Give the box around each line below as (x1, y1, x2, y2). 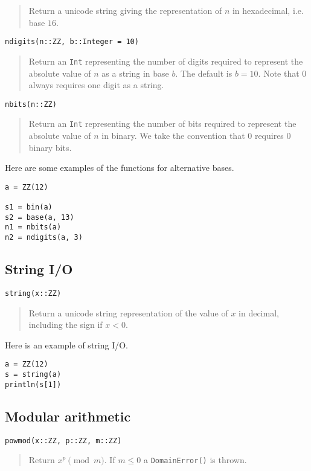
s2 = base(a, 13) (5, 213, 74, 222)
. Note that (258, 66, 300, 79)
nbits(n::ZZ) (5, 100, 57, 109)
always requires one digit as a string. (28, 78, 164, 91)
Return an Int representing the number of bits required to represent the (28, 117, 297, 130)
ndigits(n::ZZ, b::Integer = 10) (5, 37, 139, 46)
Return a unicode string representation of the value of (28, 306, 228, 319)
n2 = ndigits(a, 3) (5, 233, 83, 242)
